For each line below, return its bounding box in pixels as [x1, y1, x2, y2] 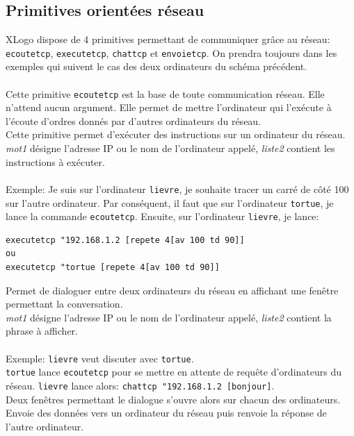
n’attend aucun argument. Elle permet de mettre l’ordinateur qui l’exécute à [6, 100, 332, 115]
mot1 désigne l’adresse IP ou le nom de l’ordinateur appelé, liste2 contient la [6, 310, 332, 324]
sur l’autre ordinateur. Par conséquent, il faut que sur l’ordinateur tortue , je [6, 195, 334, 210]
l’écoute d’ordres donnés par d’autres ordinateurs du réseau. [6, 113, 262, 128]
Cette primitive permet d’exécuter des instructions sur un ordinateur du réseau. [6, 127, 346, 142]
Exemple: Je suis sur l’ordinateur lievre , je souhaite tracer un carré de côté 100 [6, 181, 349, 196]
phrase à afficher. [6, 324, 78, 338]
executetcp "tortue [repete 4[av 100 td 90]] [6, 262, 220, 273]
